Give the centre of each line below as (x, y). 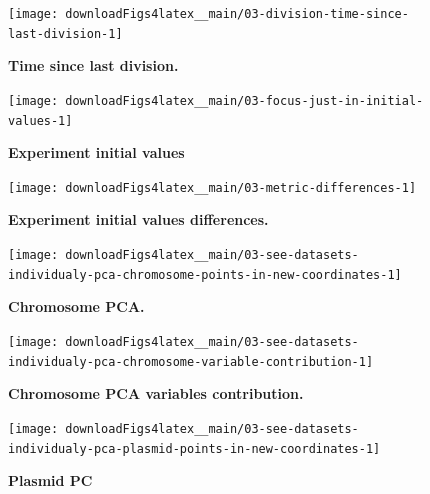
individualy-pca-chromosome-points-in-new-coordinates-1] (205, 274)
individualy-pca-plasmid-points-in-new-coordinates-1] (194, 448)
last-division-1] (65, 33)
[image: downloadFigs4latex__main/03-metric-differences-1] (212, 187)
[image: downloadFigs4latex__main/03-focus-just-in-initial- (216, 100)
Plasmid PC (50, 480)
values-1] (40, 120)
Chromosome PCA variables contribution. (156, 393)
